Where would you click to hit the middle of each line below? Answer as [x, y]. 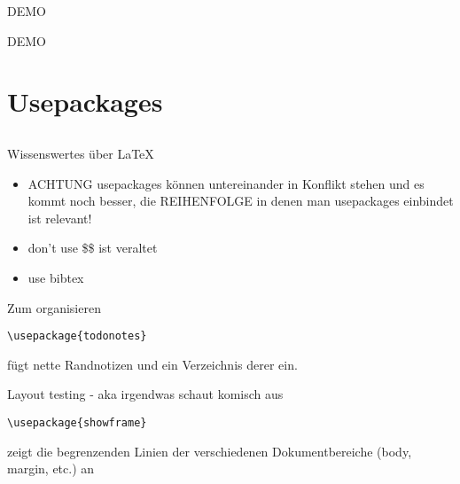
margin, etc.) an [51, 468]
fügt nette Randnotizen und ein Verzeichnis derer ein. [152, 364]
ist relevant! [60, 218]
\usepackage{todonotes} [77, 336]
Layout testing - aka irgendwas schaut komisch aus [145, 394]
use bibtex [56, 277]
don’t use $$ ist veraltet [93, 248]
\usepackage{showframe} [77, 422]
